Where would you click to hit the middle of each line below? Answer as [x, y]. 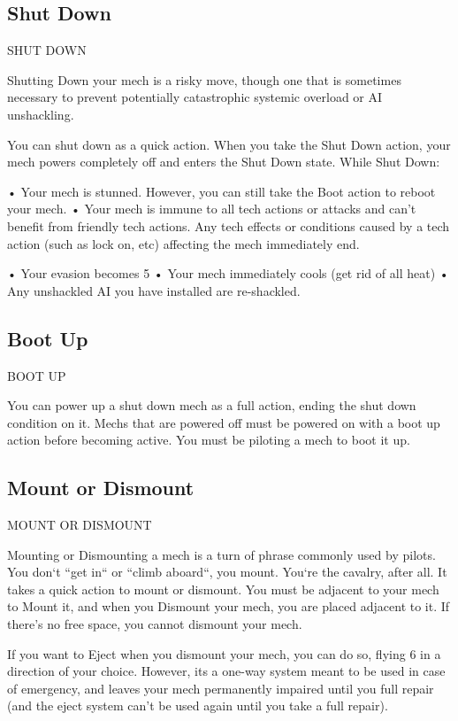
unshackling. [41, 114]
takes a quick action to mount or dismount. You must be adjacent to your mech [223, 589]
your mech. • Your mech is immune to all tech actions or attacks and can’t [212, 209]
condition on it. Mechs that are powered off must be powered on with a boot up [224, 422]
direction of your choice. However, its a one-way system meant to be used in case [226, 671]
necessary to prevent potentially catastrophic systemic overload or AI [195, 97]
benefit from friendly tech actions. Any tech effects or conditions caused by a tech [229, 225]
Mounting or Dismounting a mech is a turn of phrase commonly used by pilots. [221, 554]
